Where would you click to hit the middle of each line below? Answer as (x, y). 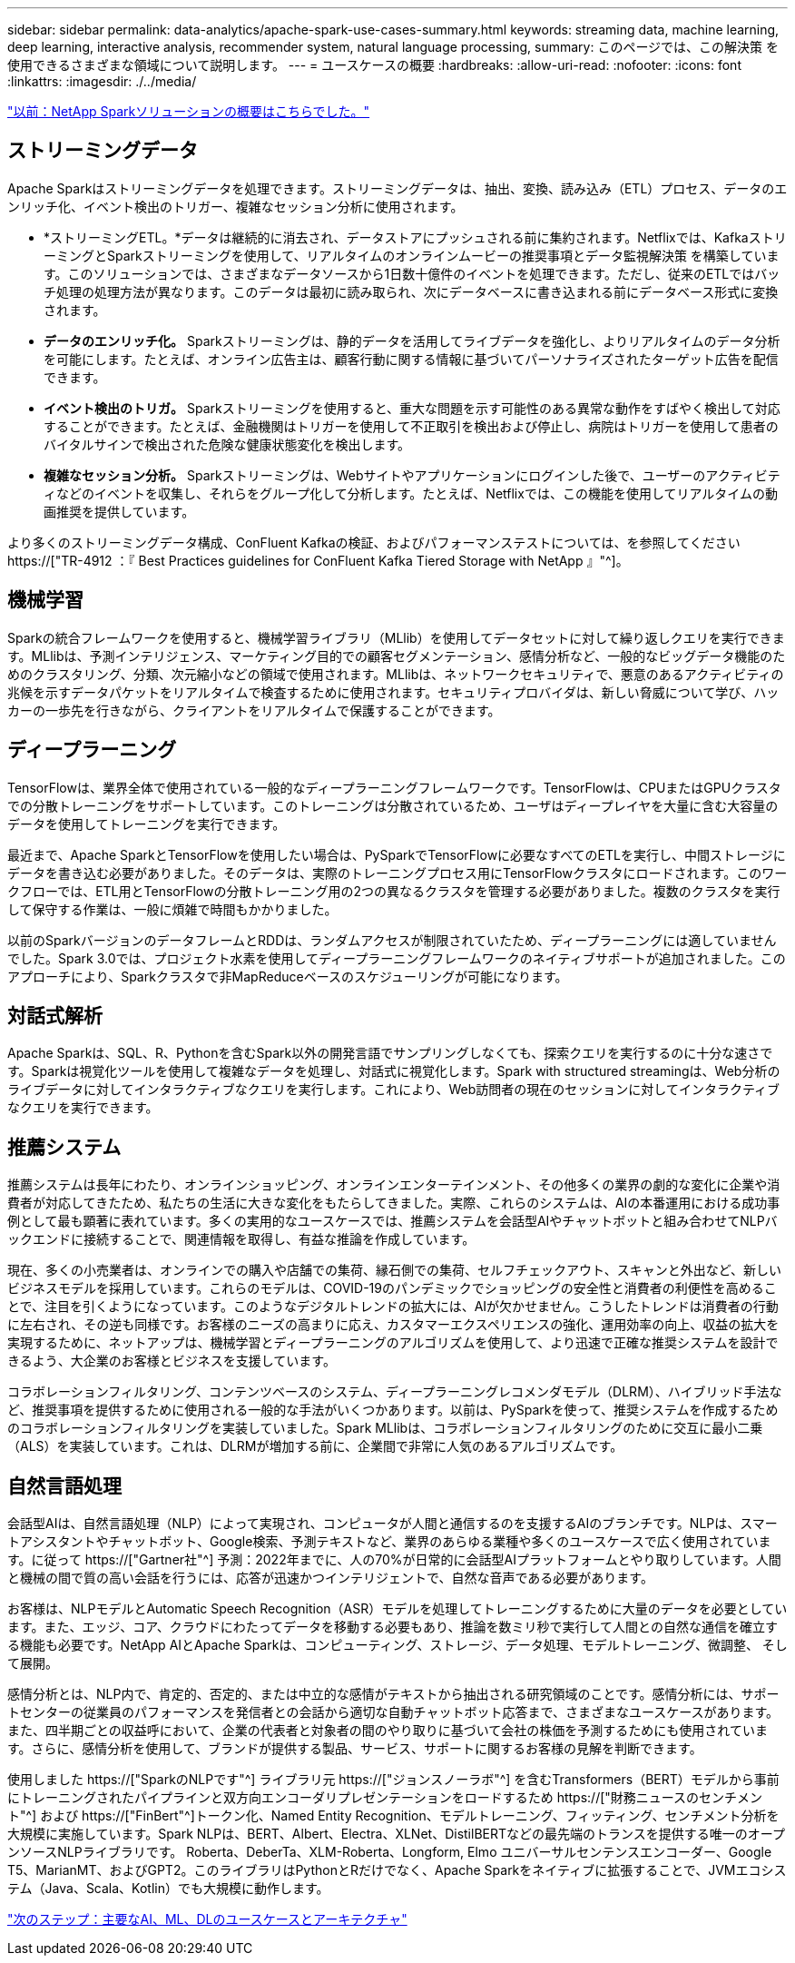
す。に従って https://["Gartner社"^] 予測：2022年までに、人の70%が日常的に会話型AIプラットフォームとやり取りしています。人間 (394, 1560)
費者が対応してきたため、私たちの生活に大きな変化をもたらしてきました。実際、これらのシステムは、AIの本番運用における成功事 (394, 1203)
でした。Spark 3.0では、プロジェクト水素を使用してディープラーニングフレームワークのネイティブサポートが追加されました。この (397, 958)
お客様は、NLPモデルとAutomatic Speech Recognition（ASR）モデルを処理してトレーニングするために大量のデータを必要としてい (397, 1609)
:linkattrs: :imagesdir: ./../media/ (102, 81)
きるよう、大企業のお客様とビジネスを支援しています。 (172, 1361)
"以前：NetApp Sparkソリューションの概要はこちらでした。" (189, 111)
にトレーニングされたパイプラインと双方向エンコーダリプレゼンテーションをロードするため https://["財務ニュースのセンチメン (385, 1798)
